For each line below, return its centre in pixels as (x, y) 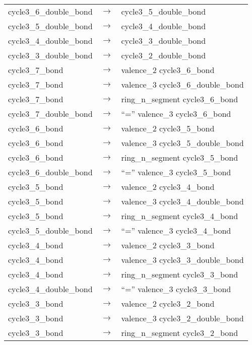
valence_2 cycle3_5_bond (168, 128)
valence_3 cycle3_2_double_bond (182, 318)
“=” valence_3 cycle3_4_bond (176, 230)
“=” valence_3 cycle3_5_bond (176, 172)
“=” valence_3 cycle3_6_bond (176, 114)
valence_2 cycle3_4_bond (168, 187)
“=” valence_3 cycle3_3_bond (176, 289)
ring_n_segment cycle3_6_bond (180, 99)
